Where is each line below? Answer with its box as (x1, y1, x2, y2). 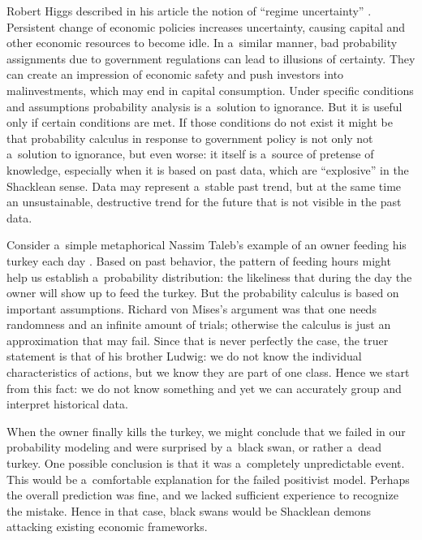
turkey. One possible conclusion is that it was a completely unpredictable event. (6, 455, 405, 472)
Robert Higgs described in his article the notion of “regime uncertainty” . (6, 2, 372, 19)
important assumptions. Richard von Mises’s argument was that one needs (6, 300, 377, 317)
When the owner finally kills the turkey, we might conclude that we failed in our (6, 422, 406, 439)
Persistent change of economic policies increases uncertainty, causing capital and (6, 18, 406, 35)
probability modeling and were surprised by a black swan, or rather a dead (6, 438, 382, 456)
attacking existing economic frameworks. (6, 518, 208, 535)
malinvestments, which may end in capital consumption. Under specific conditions (6, 81, 414, 98)
